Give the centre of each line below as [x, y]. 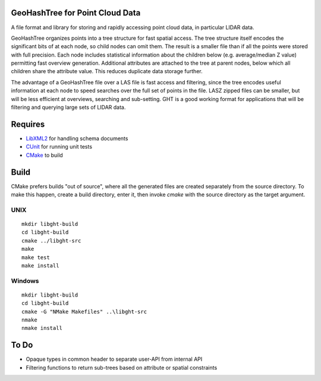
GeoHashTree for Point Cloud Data [76, 13]
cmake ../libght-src [51, 240]
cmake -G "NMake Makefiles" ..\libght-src [84, 311]
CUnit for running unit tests [59, 147]
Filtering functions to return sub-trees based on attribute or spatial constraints [122, 367]
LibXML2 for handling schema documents [77, 138]
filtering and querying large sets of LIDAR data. [68, 108]
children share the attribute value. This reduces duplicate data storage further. [107, 71]
